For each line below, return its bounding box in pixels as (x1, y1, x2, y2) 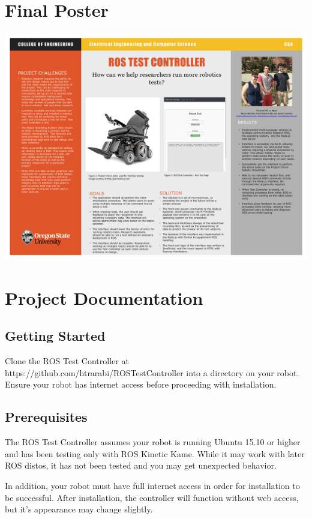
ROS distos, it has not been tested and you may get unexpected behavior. (5, 459, 277, 472)
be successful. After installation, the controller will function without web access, (5, 491, 299, 503)
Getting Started (5, 326, 106, 345)
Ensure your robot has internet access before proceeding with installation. (5, 378, 277, 391)
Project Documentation (5, 285, 203, 310)
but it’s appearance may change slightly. (5, 503, 153, 515)
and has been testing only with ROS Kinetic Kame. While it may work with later (5, 447, 305, 460)
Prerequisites (5, 407, 88, 426)
